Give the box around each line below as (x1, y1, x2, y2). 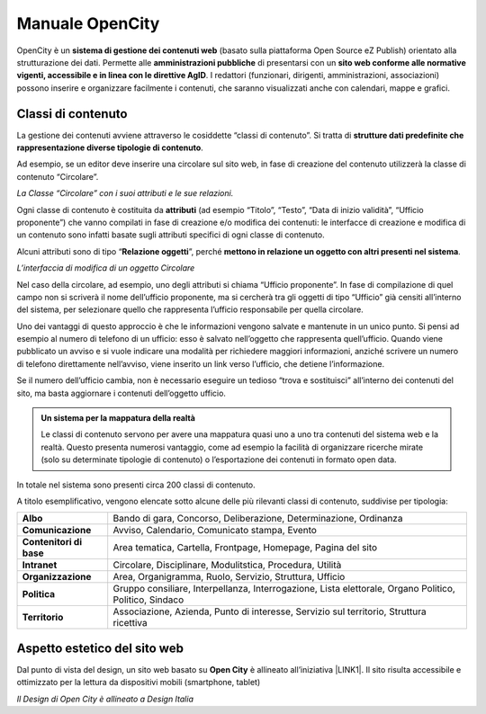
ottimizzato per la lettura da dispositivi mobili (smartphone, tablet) (16, 677, 261, 688)
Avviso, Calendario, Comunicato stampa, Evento (112, 524, 317, 537)
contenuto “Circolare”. (16, 171, 99, 182)
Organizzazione (22, 571, 92, 584)
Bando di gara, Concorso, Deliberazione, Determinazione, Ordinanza (112, 513, 403, 525)
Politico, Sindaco (112, 594, 184, 606)
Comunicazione (22, 524, 92, 537)
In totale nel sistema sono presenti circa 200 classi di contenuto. (16, 479, 256, 490)
